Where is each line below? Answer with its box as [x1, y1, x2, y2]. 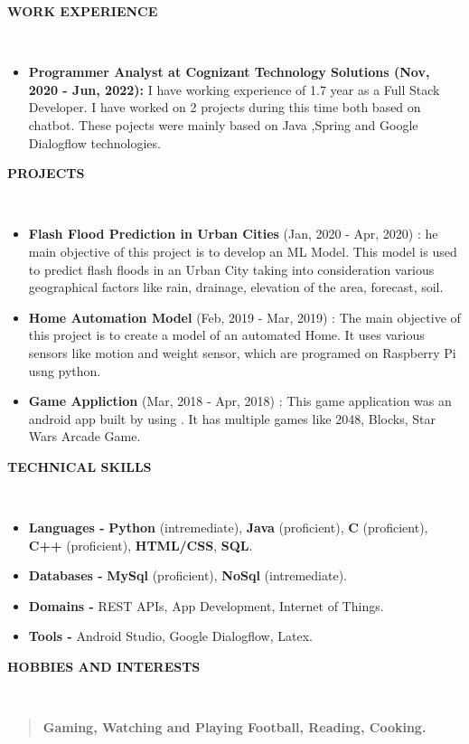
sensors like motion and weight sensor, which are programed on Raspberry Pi [28, 343, 456, 362]
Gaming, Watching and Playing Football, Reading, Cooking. [42, 718, 427, 737]
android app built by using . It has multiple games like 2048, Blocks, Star [28, 409, 436, 428]
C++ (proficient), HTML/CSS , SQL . [28, 535, 253, 554]
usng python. [28, 361, 101, 380]
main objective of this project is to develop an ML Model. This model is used [28, 241, 457, 260]
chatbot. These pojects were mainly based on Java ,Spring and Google [28, 115, 418, 134]
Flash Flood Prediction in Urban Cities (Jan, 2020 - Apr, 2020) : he [28, 224, 438, 243]
